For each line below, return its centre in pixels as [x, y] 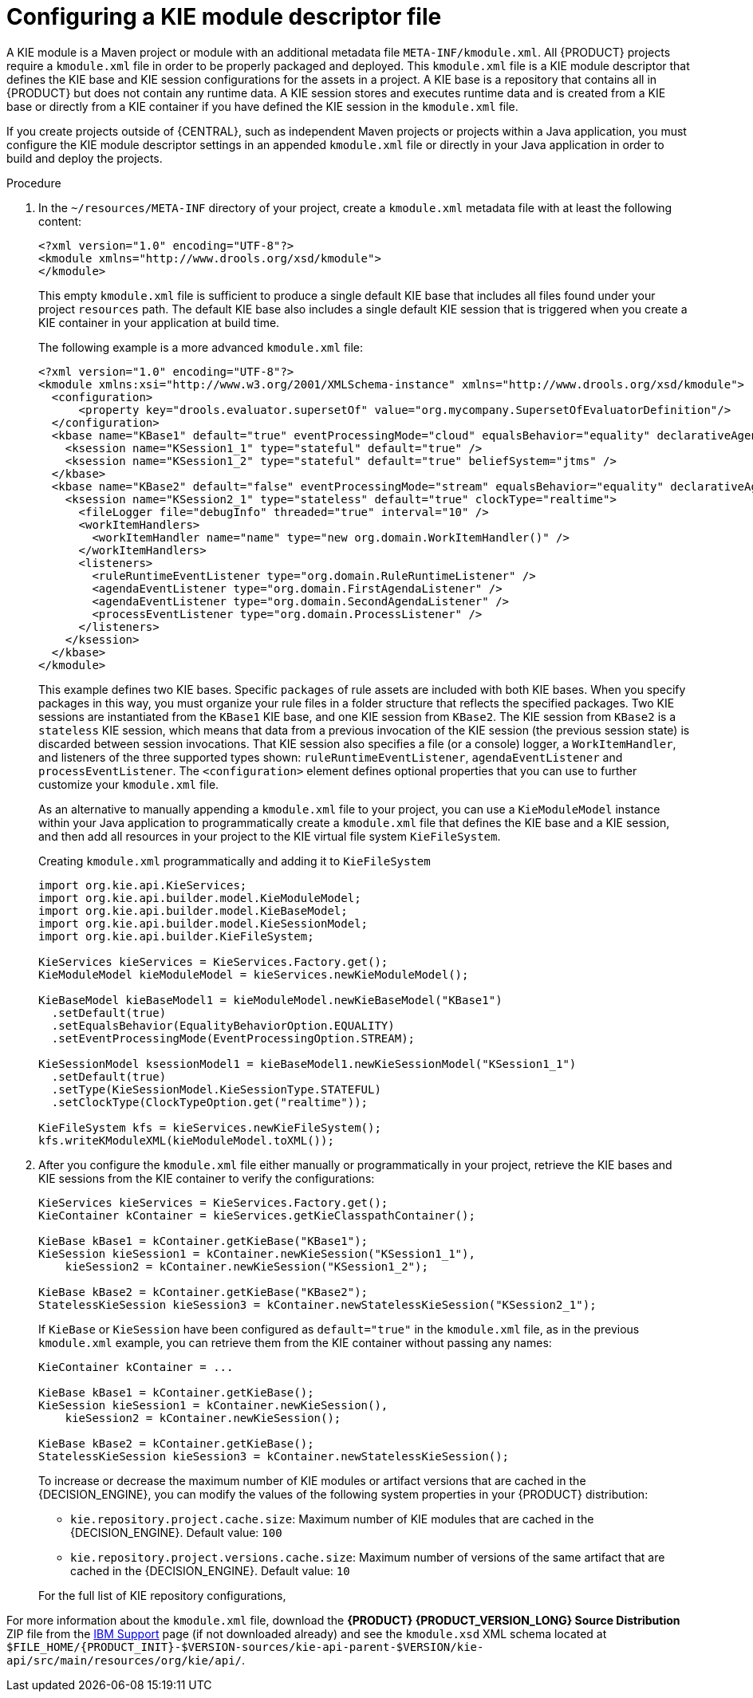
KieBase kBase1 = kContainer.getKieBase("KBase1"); [203, 1241]
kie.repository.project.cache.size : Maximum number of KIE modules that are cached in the [332, 1519]
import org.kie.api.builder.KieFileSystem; [176, 936]
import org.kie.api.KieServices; [143, 885]
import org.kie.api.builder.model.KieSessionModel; [203, 923]
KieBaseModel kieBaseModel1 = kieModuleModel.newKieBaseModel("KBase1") [270, 1000]
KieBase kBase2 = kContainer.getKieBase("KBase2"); [203, 1292]
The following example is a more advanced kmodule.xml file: [201, 347]
